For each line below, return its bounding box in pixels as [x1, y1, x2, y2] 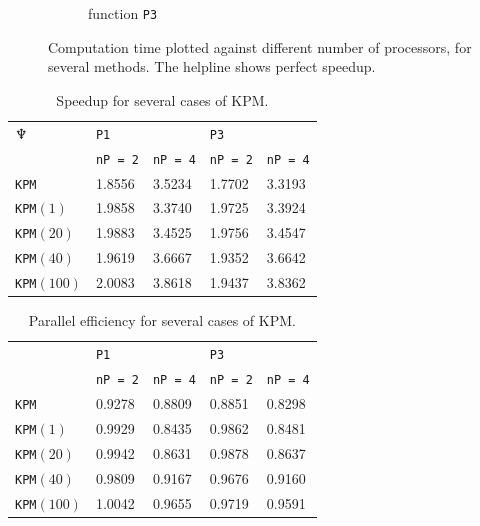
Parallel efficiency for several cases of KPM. [28, 310, 296, 331]
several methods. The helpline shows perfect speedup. [48, 56, 376, 77]
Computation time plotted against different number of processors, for [48, 36, 472, 57]
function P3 [88, 3, 158, 23]
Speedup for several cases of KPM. [56, 89, 269, 110]
